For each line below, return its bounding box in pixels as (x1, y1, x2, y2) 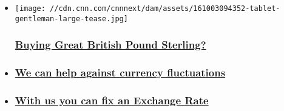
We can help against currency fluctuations (15, 65, 226, 80)
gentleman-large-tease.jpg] (15, 14, 128, 23)
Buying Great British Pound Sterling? (15, 37, 206, 52)
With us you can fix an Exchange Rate (15, 92, 209, 107)
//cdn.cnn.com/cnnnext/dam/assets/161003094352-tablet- (50, 4, 280, 13)
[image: (15, 4, 46, 13)
